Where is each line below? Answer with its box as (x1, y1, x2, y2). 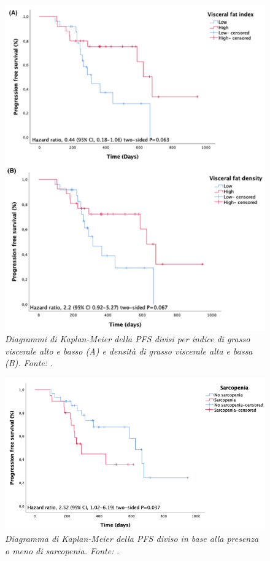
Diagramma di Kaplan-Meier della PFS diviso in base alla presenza (5, 532, 259, 545)
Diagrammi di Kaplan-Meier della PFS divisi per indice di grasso (5, 332, 250, 345)
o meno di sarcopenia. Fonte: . (5, 544, 120, 557)
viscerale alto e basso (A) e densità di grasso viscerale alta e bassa (5, 344, 253, 357)
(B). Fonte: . (5, 356, 53, 369)
